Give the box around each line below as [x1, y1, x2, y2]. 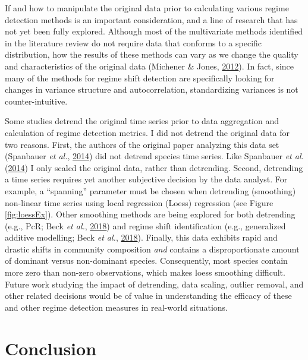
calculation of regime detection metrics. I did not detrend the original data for [5, 126, 290, 138]
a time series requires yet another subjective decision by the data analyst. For [5, 173, 288, 185]
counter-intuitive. [5, 94, 68, 107]
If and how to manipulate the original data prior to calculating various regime [5, 2, 289, 14]
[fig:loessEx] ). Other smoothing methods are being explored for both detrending [5, 208, 296, 220]
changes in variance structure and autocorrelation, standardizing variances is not [5, 83, 298, 96]
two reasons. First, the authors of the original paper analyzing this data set [5, 138, 279, 150]
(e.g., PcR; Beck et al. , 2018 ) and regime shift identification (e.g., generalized [5, 219, 286, 232]
